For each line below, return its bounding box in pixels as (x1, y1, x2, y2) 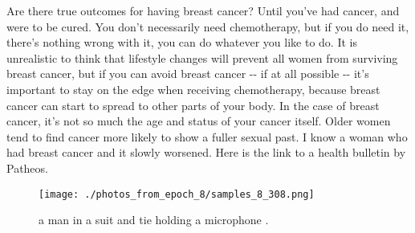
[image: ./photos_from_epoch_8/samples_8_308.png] (39, 188, 315, 200)
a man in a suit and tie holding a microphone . (39, 211, 269, 228)
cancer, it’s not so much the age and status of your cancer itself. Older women (6, 112, 391, 129)
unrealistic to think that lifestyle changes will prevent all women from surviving (6, 49, 398, 66)
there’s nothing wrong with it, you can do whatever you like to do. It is (6, 34, 357, 51)
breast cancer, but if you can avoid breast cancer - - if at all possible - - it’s (6, 65, 369, 82)
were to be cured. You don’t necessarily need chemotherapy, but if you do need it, (6, 18, 409, 35)
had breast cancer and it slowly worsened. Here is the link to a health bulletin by (6, 144, 406, 161)
